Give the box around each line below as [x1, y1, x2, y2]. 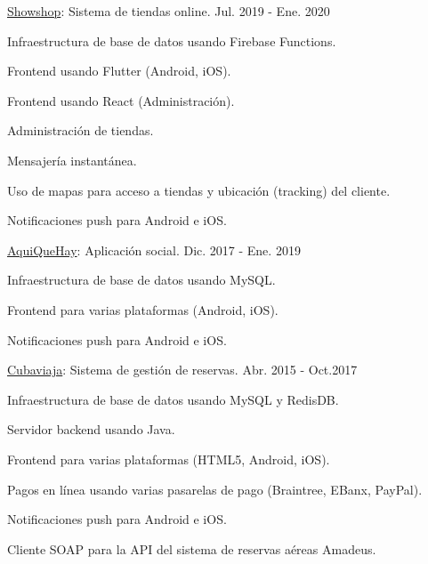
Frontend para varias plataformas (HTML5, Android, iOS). [7, 449, 330, 468]
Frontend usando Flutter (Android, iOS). [7, 61, 231, 80]
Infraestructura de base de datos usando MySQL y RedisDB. [7, 390, 339, 408]
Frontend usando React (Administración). [7, 91, 235, 109]
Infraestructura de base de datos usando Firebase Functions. [7, 31, 336, 50]
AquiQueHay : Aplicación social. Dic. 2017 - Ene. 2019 [7, 240, 301, 259]
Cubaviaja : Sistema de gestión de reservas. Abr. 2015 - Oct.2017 [7, 360, 358, 379]
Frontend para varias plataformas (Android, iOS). [7, 300, 279, 318]
